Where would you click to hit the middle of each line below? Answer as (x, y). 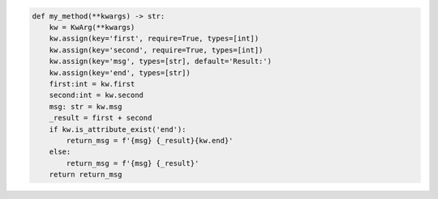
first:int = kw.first (92, 84)
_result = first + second (101, 118)
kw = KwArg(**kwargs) (92, 27)
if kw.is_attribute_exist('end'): (118, 129)
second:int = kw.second (96, 95)
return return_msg (86, 175)
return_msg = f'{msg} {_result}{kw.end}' (150, 140)
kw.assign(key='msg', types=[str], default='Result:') (160, 61)
